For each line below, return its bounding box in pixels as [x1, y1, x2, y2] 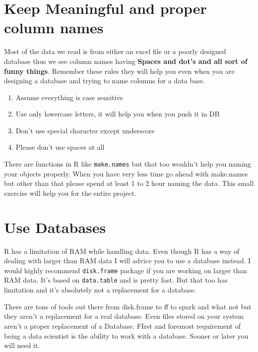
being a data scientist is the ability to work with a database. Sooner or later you [4, 330, 249, 341]
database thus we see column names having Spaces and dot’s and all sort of [4, 56, 248, 66]
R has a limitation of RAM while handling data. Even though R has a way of [4, 245, 240, 256]
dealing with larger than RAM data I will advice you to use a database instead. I [4, 255, 251, 266]
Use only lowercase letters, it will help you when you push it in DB [15, 109, 220, 119]
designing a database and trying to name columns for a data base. [4, 75, 205, 86]
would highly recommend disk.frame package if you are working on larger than [4, 265, 247, 275]
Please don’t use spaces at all [15, 142, 105, 152]
